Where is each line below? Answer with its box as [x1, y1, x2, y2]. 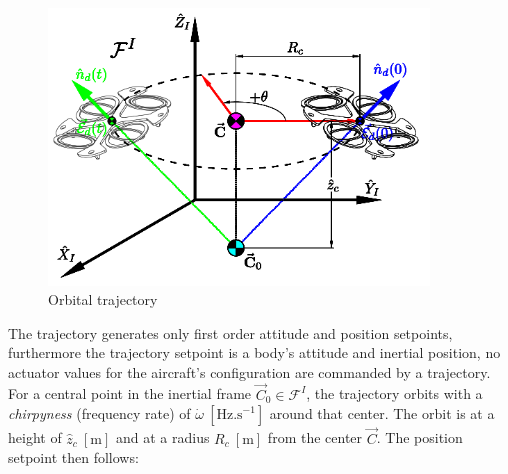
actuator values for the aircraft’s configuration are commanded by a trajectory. [8, 361, 491, 382]
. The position [376, 427, 463, 448]
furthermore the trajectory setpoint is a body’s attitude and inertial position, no [8, 342, 501, 363]
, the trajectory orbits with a [306, 383, 483, 404]
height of [8, 427, 62, 448]
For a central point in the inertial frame [8, 383, 252, 404]
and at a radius [115, 427, 210, 448]
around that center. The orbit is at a [269, 403, 495, 424]
